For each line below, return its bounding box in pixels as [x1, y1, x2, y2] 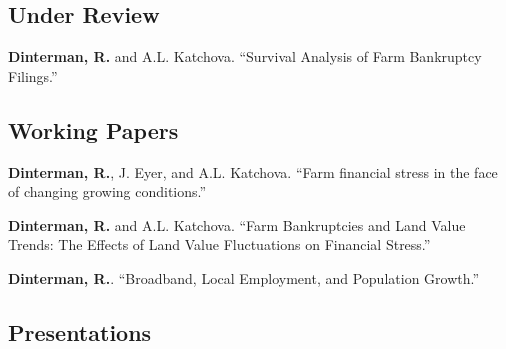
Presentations [8, 316, 152, 347]
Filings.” [8, 65, 58, 86]
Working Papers [8, 114, 179, 145]
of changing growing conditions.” [8, 181, 207, 202]
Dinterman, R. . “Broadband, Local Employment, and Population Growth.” [8, 267, 480, 288]
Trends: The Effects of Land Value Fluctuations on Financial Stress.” [8, 234, 431, 255]
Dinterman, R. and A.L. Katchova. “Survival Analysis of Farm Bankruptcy [8, 46, 482, 67]
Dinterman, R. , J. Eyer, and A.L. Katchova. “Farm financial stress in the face [8, 161, 498, 182]
